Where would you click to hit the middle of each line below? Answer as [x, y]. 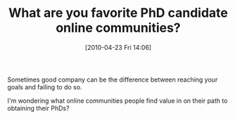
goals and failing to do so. [45, 87]
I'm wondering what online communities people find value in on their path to [118, 101]
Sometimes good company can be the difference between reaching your [113, 80]
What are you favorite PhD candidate [118, 13]
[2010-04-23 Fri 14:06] [118, 47]
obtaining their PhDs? [38, 108]
